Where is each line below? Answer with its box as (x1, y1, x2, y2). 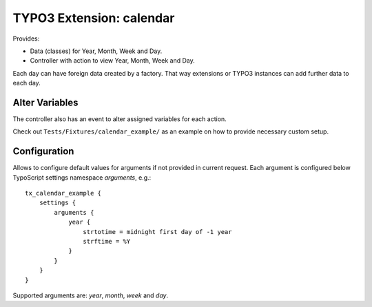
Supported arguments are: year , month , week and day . (12, 291, 169, 299)
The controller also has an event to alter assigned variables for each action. (12, 115, 227, 123)
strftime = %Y (83, 237, 131, 246)
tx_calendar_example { (25, 189, 102, 198)
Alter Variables (12, 96, 79, 108)
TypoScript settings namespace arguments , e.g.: (12, 173, 152, 182)
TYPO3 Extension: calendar (12, 10, 175, 25)
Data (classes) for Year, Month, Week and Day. (30, 47, 163, 55)
